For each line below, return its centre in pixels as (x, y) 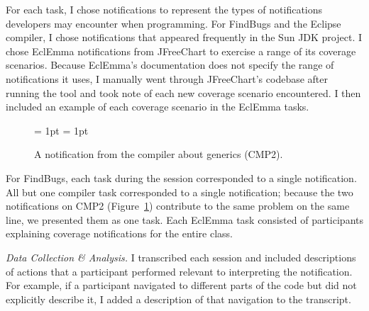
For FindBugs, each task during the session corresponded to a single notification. (181, 177)
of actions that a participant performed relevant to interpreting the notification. (179, 271)
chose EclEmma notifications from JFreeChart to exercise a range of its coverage (181, 51)
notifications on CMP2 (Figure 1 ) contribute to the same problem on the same (178, 206)
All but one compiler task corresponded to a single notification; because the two (180, 192)
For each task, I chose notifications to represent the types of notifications (164, 9)
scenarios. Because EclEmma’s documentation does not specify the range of (170, 65)
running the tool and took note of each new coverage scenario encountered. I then (183, 92)
